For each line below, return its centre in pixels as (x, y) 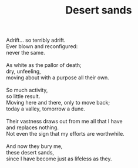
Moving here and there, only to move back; (58, 103)
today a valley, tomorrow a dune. (46, 109)
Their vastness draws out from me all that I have (64, 122)
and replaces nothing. (32, 127)
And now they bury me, (34, 146)
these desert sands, (30, 153)
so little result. (23, 96)
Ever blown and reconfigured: (42, 46)
